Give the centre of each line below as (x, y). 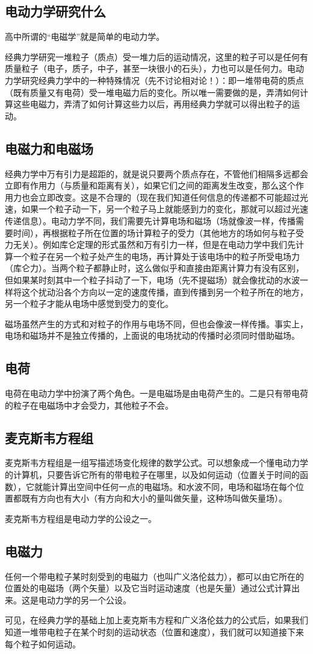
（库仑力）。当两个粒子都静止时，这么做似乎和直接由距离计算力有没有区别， (154, 268)
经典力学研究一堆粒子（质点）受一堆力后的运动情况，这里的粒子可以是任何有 (156, 56)
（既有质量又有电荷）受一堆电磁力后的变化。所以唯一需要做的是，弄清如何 (152, 92)
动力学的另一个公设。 (89, 599)
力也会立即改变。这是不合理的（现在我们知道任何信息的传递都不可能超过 (156, 197)
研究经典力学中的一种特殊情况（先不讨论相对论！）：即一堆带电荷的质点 (163, 80)
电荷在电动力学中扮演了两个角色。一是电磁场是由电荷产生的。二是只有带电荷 (156, 393)
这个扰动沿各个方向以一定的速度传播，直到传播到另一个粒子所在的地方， (165, 291)
